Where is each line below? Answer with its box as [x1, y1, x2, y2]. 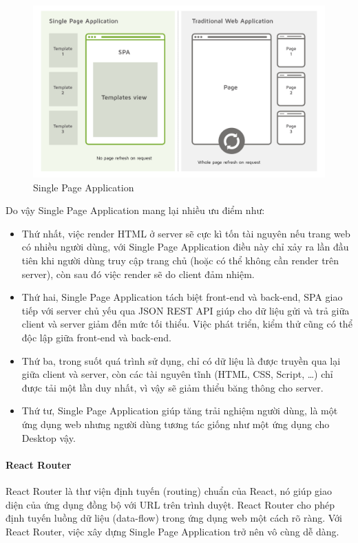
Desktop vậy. [21, 430, 76, 445]
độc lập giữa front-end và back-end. [21, 330, 171, 345]
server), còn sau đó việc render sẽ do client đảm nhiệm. [21, 266, 255, 281]
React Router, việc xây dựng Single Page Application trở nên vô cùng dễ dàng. [6, 524, 339, 538]
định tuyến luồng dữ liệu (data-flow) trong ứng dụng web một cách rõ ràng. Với [6, 511, 343, 525]
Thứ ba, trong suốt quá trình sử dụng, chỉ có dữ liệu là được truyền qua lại [21, 353, 341, 368]
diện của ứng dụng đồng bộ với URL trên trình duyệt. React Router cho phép [6, 497, 335, 511]
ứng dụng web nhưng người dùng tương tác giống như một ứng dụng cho [21, 417, 330, 431]
